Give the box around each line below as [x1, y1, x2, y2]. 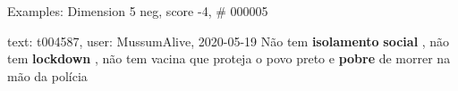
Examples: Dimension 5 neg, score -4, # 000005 [7, 2, 268, 20]
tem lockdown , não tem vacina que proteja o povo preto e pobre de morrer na [7, 49, 451, 68]
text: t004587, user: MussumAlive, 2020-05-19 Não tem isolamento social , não [7, 31, 450, 50]
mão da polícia [7, 66, 88, 85]
